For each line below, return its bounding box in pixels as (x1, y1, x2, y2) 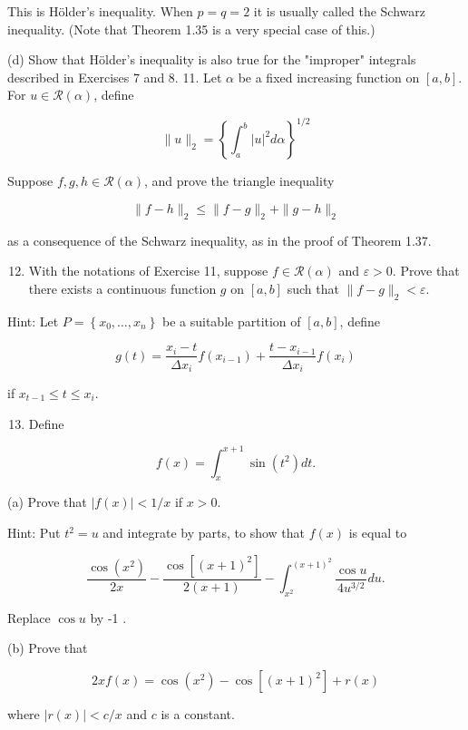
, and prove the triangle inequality (144, 171, 335, 190)
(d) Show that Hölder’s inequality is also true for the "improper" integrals (7, 50, 416, 69)
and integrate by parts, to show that (102, 523, 305, 542)
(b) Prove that (7, 638, 88, 657)
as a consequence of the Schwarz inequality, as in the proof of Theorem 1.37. (7, 230, 432, 249)
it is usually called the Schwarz (253, 2, 425, 20)
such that (287, 279, 339, 298)
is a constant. (161, 705, 235, 724)
